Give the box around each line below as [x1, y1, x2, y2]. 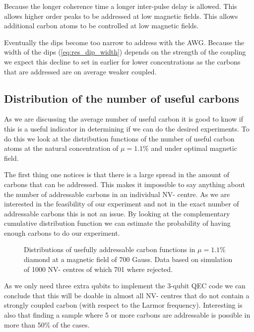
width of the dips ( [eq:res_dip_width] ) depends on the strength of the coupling [4, 47, 246, 57]
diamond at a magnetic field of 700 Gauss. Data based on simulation [24, 254, 233, 265]
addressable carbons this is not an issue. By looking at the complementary [4, 208, 230, 218]
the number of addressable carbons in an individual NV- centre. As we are [4, 189, 230, 199]
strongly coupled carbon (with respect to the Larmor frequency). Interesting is [4, 300, 243, 310]
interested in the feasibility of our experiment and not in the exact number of [4, 199, 239, 209]
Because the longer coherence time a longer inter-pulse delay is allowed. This [4, 1, 237, 11]
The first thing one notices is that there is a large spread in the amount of [4, 169, 229, 180]
